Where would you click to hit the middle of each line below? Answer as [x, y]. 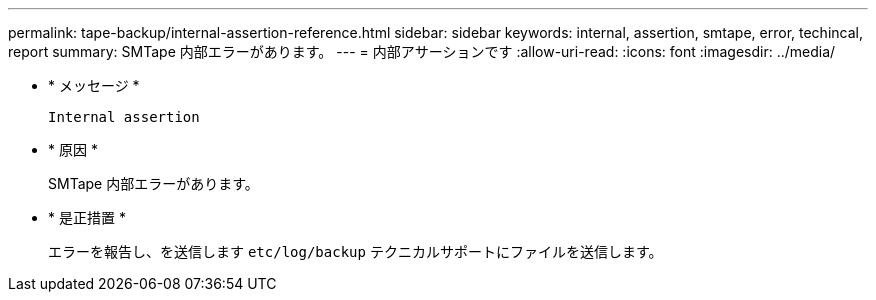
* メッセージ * [94, 85]
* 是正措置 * [87, 217]
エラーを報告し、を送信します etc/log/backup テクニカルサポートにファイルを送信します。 [355, 251]
